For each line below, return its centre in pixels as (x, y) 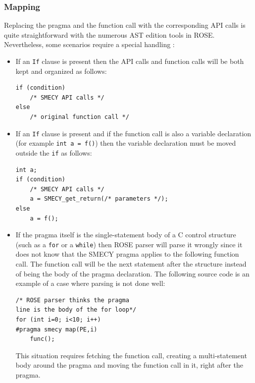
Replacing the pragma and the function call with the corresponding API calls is (125, 25)
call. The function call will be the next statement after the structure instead (131, 264)
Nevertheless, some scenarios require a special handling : (89, 44)
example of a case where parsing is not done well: (90, 283)
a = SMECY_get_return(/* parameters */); (99, 199)
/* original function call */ (79, 117)
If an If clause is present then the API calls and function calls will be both (130, 61)
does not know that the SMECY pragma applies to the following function (127, 254)
